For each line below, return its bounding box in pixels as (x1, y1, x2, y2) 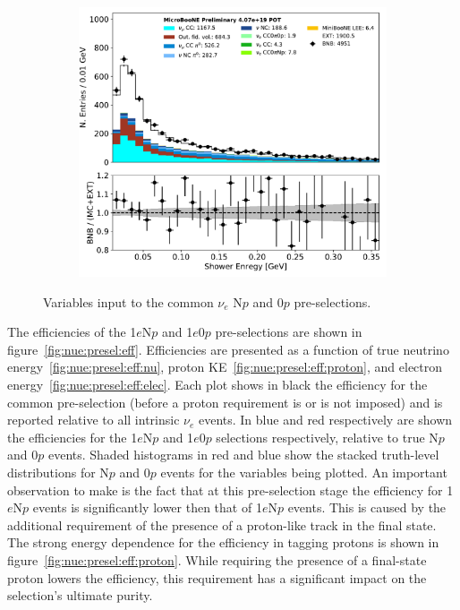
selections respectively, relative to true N (216, 427, 439, 446)
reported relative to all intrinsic (7, 410, 180, 429)
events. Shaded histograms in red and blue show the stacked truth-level (47, 445, 439, 464)
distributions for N (7, 462, 109, 481)
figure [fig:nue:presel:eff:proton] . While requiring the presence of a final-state (7, 550, 427, 569)
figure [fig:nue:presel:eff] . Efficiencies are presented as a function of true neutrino (7, 339, 449, 358)
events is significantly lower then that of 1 (32, 498, 262, 517)
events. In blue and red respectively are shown (198, 410, 453, 429)
